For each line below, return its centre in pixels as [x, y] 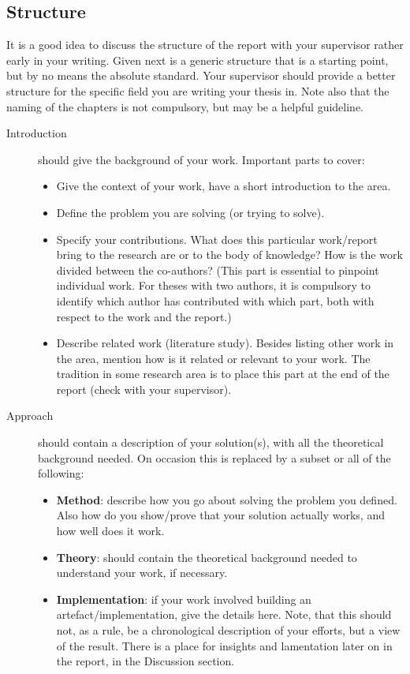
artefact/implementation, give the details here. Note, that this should [224, 614]
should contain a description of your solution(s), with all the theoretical [211, 442]
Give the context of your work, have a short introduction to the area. [224, 186]
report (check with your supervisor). [144, 389]
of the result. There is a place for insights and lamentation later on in [224, 645]
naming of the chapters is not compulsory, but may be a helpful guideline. [185, 106]
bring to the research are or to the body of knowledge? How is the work [229, 255]
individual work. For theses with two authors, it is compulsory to [213, 285]
